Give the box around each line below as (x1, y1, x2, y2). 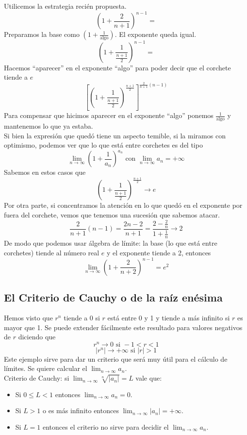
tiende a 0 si (64, 313, 100, 323)
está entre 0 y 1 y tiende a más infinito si (107, 313, 230, 323)
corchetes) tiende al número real (4, 247, 99, 257)
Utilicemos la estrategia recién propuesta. (4, 1, 127, 11)
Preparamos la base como (4, 29, 80, 39)
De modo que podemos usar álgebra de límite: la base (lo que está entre (4, 238, 217, 248)
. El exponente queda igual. (115, 29, 197, 39)
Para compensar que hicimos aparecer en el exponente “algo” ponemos (4, 110, 214, 120)
